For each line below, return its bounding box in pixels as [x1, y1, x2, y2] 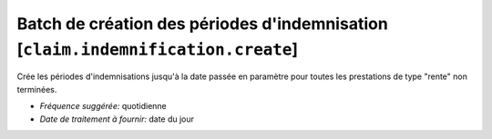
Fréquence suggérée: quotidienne [39, 101, 168, 112]
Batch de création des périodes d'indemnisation [16, 14, 389, 34]
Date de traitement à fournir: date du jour [39, 114, 195, 124]
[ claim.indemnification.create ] [16, 39, 299, 59]
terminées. [16, 84, 57, 94]
